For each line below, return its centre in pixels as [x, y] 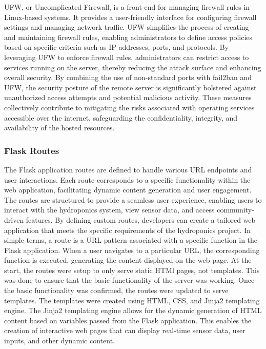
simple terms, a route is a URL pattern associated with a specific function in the [131, 240]
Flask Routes [32, 150]
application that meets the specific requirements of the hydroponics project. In [128, 230]
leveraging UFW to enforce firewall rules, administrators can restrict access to [127, 57]
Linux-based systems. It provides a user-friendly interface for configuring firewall [130, 17]
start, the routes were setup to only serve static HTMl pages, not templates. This [132, 270]
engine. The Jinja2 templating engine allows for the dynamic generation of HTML [133, 310]
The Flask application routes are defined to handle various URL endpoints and [128, 169]
